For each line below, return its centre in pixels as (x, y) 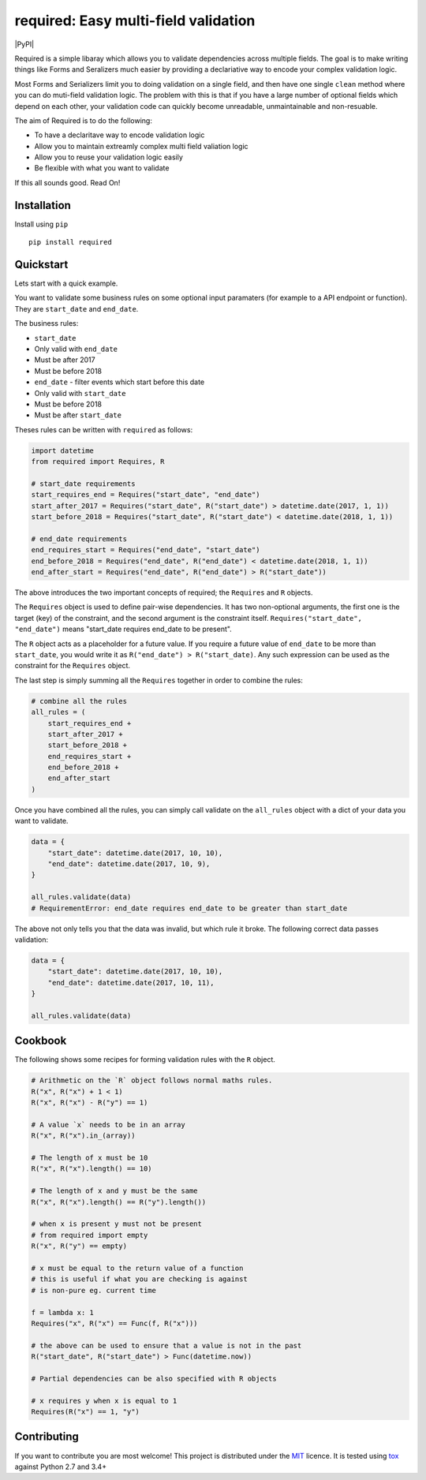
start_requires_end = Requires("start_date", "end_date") (146, 495)
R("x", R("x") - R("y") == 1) (90, 1103)
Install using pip (41, 224)
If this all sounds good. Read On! (67, 182)
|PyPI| (24, 44)
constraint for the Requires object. (72, 666)
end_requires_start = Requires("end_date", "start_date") (146, 550)
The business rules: (47, 323)
